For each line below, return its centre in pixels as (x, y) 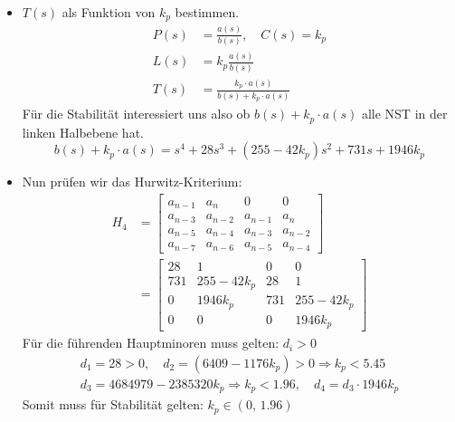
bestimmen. (207, 12)
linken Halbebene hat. (83, 132)
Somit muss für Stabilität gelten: (113, 404)
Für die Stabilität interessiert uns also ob (136, 114)
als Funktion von (109, 12)
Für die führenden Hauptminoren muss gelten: (151, 343)
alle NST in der (404, 114)
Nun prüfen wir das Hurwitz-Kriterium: (132, 182)
